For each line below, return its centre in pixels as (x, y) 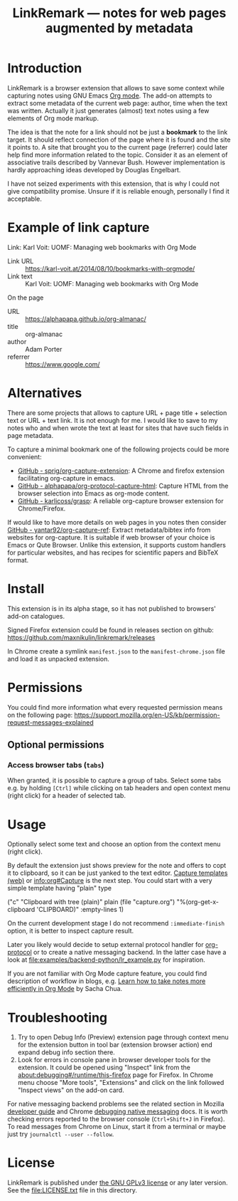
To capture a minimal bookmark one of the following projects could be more (118, 449)
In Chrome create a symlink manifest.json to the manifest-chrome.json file (117, 651)
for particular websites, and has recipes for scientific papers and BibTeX (113, 552)
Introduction (45, 68)
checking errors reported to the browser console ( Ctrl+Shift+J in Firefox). (116, 1119)
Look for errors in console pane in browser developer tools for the (114, 1060)
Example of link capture (79, 227)
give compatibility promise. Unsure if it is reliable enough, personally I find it (118, 191)
